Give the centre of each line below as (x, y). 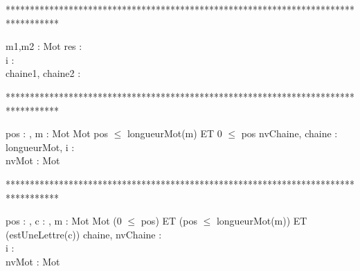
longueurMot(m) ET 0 (174, 133)
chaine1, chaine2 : (43, 73)
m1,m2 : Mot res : (44, 46)
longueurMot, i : (40, 147)
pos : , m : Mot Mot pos (57, 133)
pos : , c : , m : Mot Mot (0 (64, 221)
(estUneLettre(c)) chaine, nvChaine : (84, 234)
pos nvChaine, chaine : (289, 133)
